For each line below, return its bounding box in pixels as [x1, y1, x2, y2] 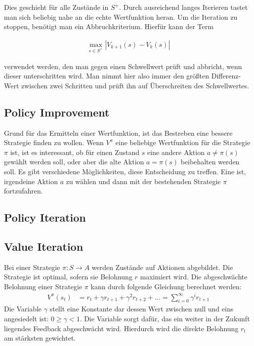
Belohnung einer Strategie [4, 281, 83, 291]
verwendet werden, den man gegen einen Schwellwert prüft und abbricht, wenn [4, 61, 242, 71]
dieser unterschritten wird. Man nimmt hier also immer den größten [4, 71, 210, 81]
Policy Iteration [4, 210, 86, 225]
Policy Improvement [4, 104, 110, 119]
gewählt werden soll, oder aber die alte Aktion [4, 156, 144, 167]
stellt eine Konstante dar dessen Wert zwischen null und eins [49, 304, 234, 314]
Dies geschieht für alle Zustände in [4, 2, 109, 12]
